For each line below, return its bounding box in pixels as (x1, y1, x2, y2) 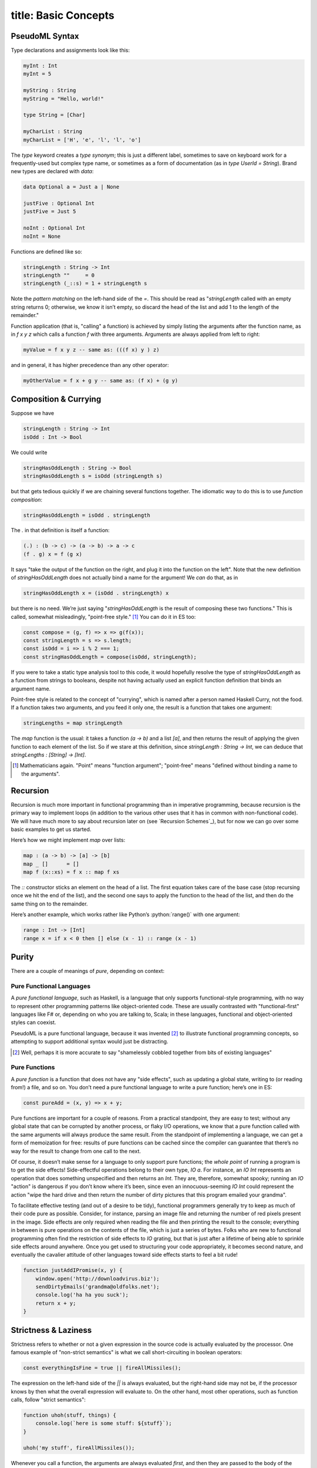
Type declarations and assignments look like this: (11, 47, 130, 54)
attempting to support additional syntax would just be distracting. (11, 1038, 168, 1045)
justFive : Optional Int (23, 200, 95, 207)
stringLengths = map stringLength (23, 720, 123, 726)
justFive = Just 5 (23, 208, 76, 215)
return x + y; (35, 1299, 76, 1307)
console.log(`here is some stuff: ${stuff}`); (35, 1420, 173, 1427)
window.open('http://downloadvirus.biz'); (35, 1275, 160, 1282)
